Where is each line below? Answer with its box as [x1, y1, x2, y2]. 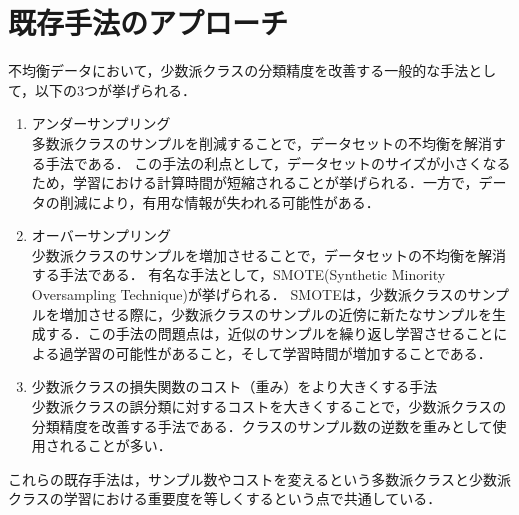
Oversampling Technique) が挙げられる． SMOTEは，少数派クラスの [31, 284, 468, 305]
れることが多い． [59, 435, 172, 456]
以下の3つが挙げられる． [35, 79, 197, 100]
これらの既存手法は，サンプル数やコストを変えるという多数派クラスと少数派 [8, 468, 511, 489]
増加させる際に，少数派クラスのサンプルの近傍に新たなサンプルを [59, 303, 492, 324]
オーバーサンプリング [31, 225, 171, 246]
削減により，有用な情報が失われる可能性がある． [59, 191, 380, 212]
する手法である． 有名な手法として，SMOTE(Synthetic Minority [31, 264, 446, 285]
